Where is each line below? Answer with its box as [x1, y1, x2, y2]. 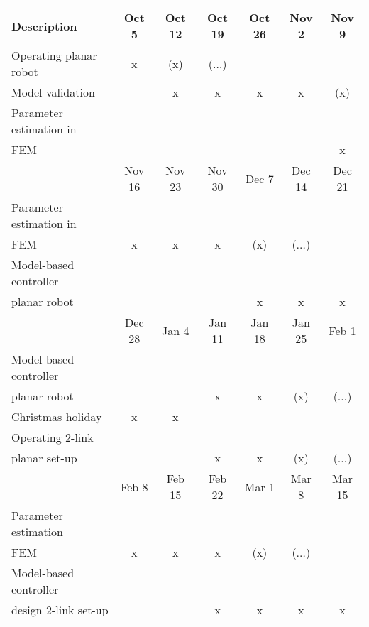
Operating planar [11, 47, 97, 63]
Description [11, 17, 77, 34]
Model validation [11, 84, 95, 100]
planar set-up [11, 449, 77, 466]
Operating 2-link [11, 429, 94, 445]
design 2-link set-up [11, 601, 109, 618]
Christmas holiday [11, 408, 102, 425]
